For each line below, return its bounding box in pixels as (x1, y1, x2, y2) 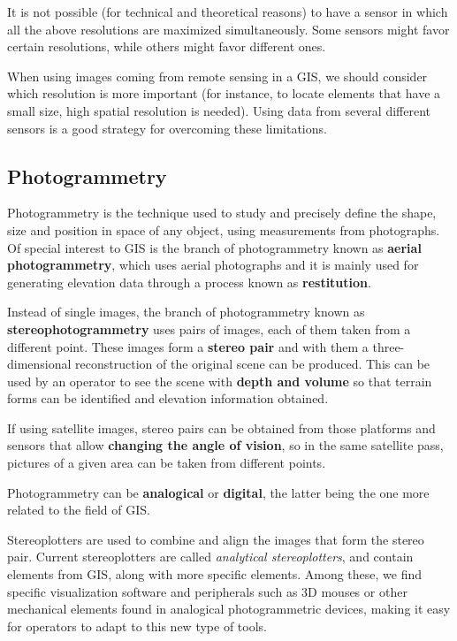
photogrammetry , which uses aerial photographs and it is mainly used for (7, 256, 419, 274)
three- (372, 337, 405, 355)
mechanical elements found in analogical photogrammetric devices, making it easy (7, 599, 451, 618)
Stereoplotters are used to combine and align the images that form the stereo (7, 530, 424, 548)
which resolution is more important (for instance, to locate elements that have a (7, 84, 441, 103)
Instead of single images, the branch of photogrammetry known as (7, 302, 365, 321)
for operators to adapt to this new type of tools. (7, 616, 267, 635)
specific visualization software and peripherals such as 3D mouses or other (7, 582, 407, 600)
